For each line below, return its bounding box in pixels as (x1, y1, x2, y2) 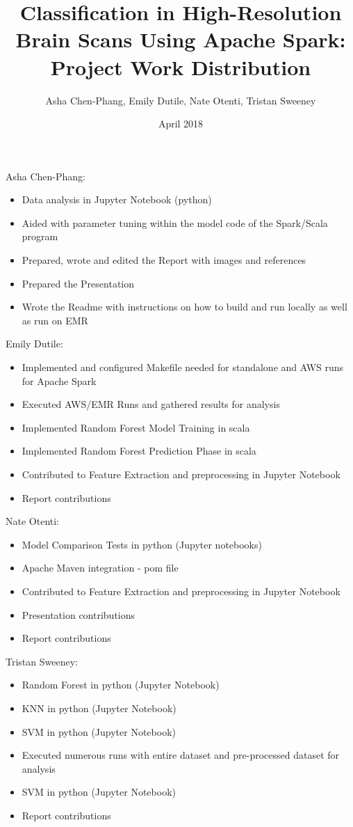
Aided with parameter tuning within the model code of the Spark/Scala (22, 215, 328, 230)
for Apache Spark (22, 373, 97, 388)
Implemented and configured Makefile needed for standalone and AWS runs (22, 360, 344, 375)
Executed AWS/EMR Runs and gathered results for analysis (22, 397, 280, 411)
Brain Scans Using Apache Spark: (15, 25, 346, 54)
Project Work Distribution (50, 52, 311, 81)
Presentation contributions (22, 607, 136, 622)
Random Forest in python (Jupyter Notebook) (22, 677, 220, 692)
